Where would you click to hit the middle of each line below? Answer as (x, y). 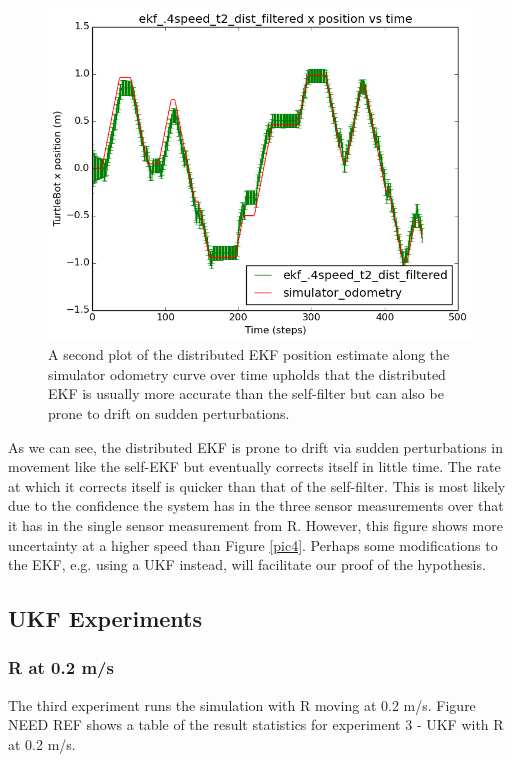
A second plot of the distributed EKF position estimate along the (249, 354)
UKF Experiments (105, 618)
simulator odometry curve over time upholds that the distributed (247, 373)
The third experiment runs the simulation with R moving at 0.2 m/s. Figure (242, 704)
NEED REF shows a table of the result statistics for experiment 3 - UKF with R (256, 724)
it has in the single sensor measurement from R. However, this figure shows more (255, 524)
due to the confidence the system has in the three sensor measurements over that (256, 505)
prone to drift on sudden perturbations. (169, 412)
